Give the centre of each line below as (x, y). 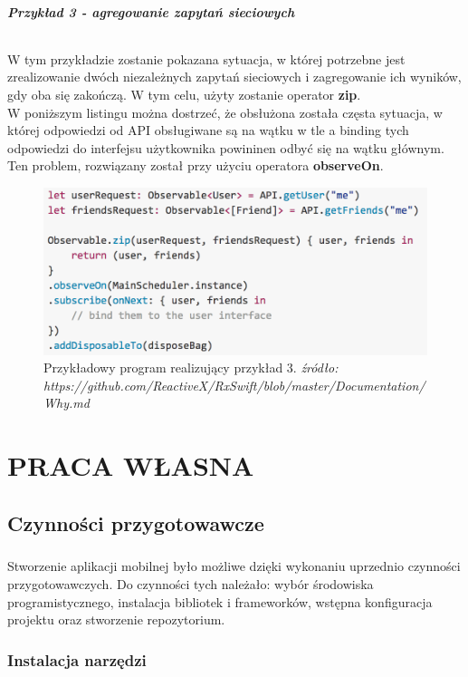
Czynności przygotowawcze (136, 522)
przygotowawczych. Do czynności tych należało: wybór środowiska (191, 584)
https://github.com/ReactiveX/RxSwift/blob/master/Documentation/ (234, 385)
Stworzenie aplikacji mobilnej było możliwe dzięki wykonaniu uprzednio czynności (234, 566)
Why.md (67, 403)
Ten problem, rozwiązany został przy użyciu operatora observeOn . (196, 165)
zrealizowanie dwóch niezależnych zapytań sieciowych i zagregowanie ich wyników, (234, 77)
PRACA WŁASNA (131, 465)
